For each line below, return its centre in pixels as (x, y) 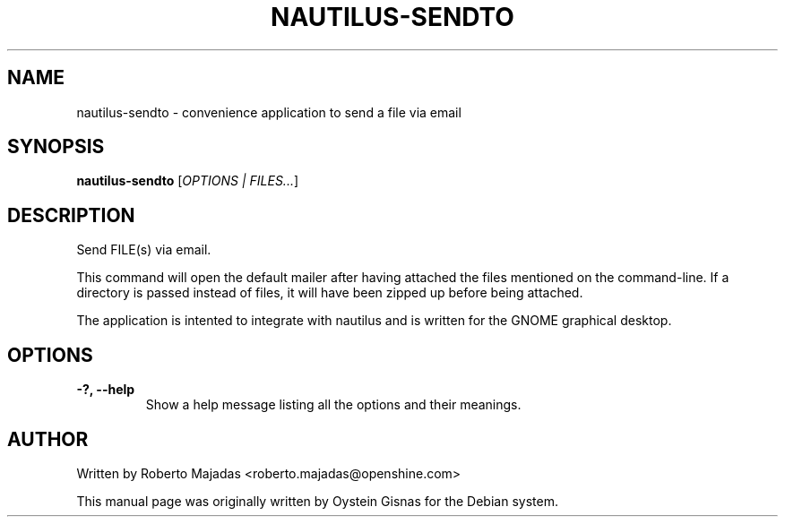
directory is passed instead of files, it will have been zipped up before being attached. (330, 293)
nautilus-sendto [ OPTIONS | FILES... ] (188, 181)
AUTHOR (48, 439)
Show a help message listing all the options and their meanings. (333, 405)
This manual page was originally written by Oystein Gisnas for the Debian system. (317, 501)
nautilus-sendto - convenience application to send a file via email (269, 112)
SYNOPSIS (56, 147)
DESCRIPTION (71, 215)
